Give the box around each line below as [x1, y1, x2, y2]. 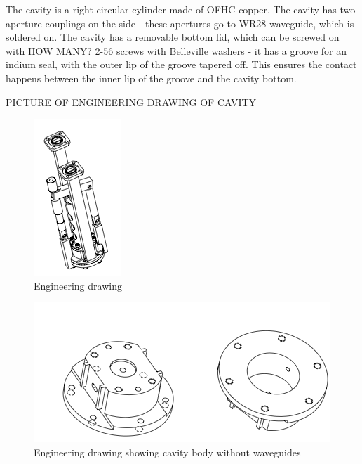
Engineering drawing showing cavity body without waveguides [34, 444, 301, 459]
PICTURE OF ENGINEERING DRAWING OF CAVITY [6, 94, 257, 109]
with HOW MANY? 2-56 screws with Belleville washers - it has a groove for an [6, 43, 347, 58]
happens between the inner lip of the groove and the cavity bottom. [6, 70, 297, 85]
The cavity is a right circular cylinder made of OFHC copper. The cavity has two [6, 2, 356, 16]
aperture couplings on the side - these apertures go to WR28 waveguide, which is [6, 15, 354, 30]
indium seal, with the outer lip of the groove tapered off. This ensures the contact [6, 57, 357, 72]
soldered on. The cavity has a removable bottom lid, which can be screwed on [6, 30, 340, 44]
